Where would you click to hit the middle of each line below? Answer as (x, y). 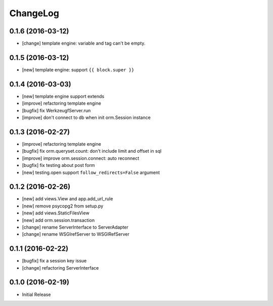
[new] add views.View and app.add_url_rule (67, 199)
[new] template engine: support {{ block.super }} (78, 70)
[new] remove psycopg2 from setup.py (63, 206)
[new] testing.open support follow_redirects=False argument (91, 172)
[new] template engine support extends (63, 96)
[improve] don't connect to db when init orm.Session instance (86, 118)
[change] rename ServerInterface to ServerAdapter (75, 227)
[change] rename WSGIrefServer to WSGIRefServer (76, 234)
